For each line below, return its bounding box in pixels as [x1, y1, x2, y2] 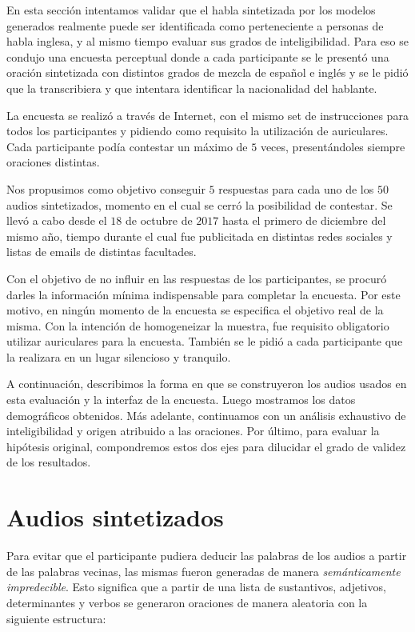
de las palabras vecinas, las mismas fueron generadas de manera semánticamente [6, 562, 401, 579]
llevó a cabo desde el [6, 212, 107, 229]
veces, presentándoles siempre [260, 138, 405, 154]
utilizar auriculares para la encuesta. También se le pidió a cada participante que [6, 333, 403, 350]
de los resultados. [6, 454, 91, 470]
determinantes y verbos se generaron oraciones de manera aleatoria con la [6, 594, 368, 610]
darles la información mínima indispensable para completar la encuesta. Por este [6, 286, 401, 302]
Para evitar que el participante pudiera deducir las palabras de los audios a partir [6, 547, 407, 564]
